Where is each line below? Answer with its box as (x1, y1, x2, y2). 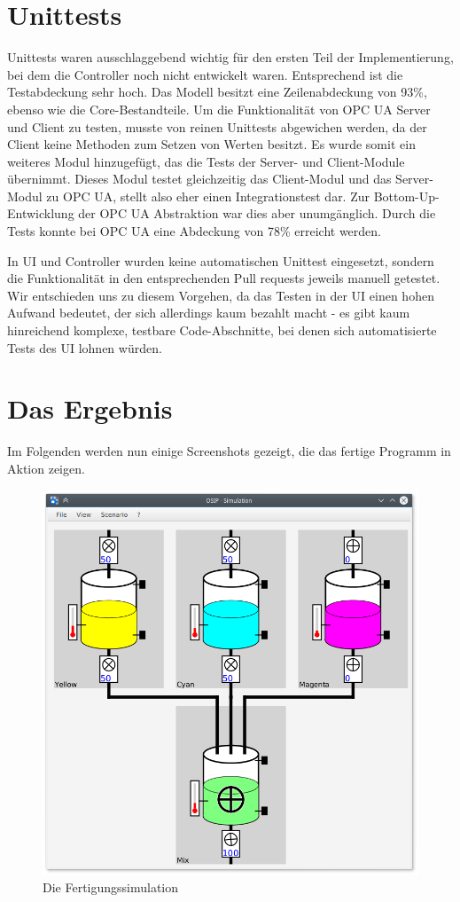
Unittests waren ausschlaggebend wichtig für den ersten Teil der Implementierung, (7, 48, 454, 67)
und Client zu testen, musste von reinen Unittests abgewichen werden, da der (7, 117, 427, 136)
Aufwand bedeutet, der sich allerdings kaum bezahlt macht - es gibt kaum (7, 303, 410, 322)
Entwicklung (7, 204, 74, 223)
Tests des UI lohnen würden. (7, 338, 162, 357)
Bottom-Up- (373, 186, 440, 205)
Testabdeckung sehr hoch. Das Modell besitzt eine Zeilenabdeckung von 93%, (7, 82, 427, 101)
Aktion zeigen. (7, 459, 85, 477)
